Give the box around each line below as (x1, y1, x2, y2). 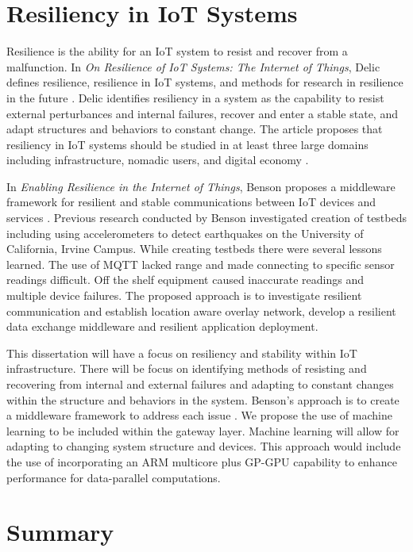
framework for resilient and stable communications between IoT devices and (6, 194, 376, 210)
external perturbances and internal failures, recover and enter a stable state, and (6, 105, 398, 121)
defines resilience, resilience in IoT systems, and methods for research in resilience (6, 74, 403, 90)
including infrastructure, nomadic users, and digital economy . (6, 151, 309, 168)
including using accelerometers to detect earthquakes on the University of (6, 224, 364, 241)
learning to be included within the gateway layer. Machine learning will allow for (6, 422, 399, 439)
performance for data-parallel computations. (6, 469, 221, 485)
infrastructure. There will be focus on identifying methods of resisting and (6, 360, 367, 377)
